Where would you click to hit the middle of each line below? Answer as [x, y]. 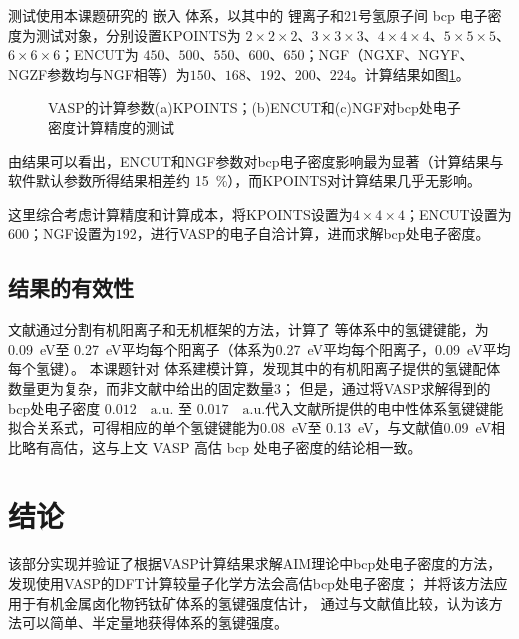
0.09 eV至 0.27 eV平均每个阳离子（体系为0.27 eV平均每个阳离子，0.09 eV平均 [259, 348]
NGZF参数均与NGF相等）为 [99, 73]
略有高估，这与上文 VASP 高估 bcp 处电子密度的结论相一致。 [221, 446]
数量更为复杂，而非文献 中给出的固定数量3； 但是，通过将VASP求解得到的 [249, 387]
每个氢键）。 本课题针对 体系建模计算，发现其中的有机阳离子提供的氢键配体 [254, 368]
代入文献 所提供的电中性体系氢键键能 [384, 407]
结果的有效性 [71, 287]
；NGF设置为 [72, 233]
